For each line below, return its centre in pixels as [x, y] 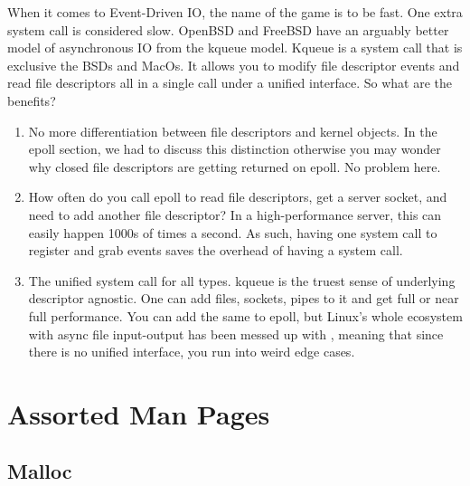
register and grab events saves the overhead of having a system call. [216, 250]
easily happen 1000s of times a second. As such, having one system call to [233, 232]
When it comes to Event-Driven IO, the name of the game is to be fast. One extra [235, 12]
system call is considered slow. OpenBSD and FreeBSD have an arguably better [228, 29]
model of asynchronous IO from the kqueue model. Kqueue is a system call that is [235, 48]
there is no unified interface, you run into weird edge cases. [192, 352]
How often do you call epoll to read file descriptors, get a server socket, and [238, 197]
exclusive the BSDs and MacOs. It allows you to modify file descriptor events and [234, 65]
